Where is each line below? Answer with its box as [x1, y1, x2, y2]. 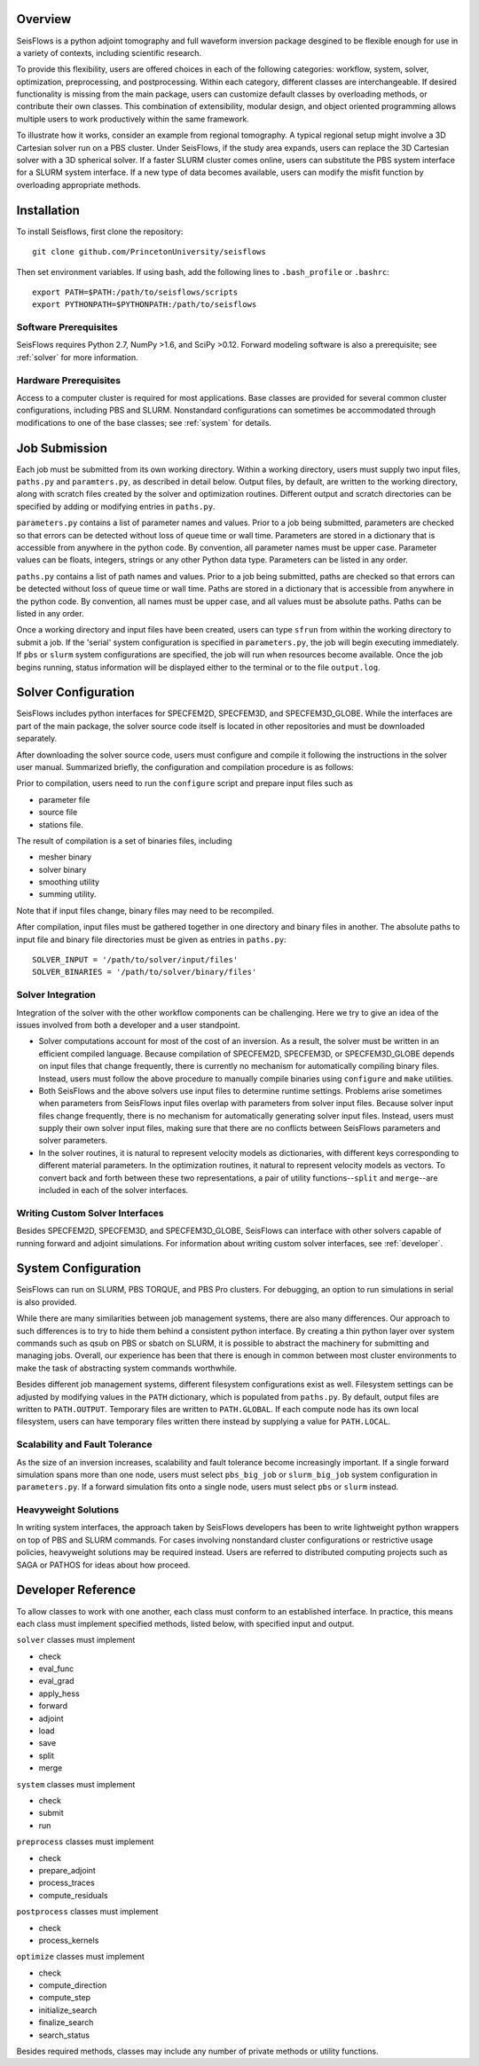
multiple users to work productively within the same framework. [16, 114, 250, 124]
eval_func [38, 1663, 75, 1674]
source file [38, 807, 78, 818]
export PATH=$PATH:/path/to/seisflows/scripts [32, 287, 239, 297]
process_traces [38, 1877, 95, 1889]
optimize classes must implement [16, 1952, 145, 1962]
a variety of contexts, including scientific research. [16, 47, 202, 58]
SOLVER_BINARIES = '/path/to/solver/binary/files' [32, 967, 257, 978]
